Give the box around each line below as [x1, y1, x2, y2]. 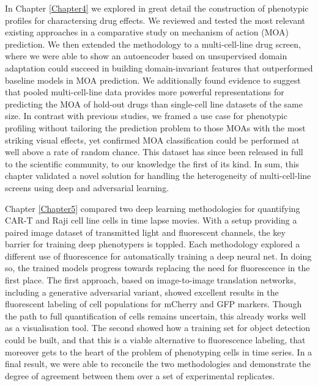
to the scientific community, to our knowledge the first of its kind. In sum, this [5, 157, 300, 170]
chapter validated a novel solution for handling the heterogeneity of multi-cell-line [5, 169, 311, 182]
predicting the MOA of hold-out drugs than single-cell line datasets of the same [5, 97, 303, 110]
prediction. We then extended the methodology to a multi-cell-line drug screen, [5, 37, 301, 50]
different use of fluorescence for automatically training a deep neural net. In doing [5, 249, 312, 262]
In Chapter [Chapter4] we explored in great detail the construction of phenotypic [5, 2, 309, 14]
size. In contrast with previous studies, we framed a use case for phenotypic [5, 109, 287, 122]
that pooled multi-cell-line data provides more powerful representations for [5, 86, 284, 98]
